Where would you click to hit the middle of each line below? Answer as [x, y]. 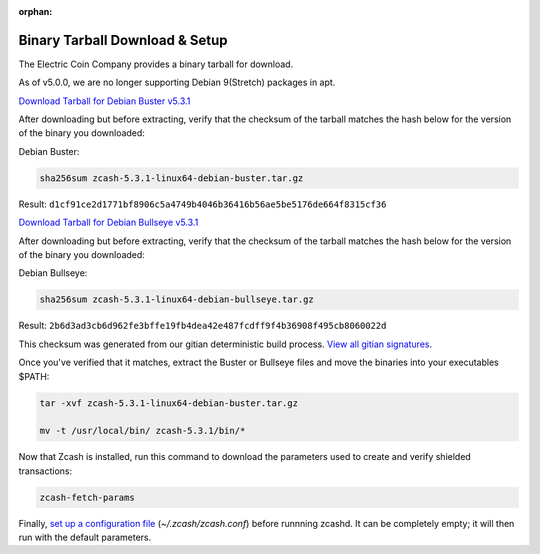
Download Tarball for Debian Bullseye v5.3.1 [108, 222]
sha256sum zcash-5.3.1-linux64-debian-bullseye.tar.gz [176, 299]
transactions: [45, 471]
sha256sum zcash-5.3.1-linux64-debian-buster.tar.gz [171, 178]
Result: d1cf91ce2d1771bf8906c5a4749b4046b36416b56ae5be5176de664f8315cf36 [202, 204]
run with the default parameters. [85, 537]
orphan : [35, 11]
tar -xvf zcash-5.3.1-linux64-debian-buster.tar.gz [169, 403]
